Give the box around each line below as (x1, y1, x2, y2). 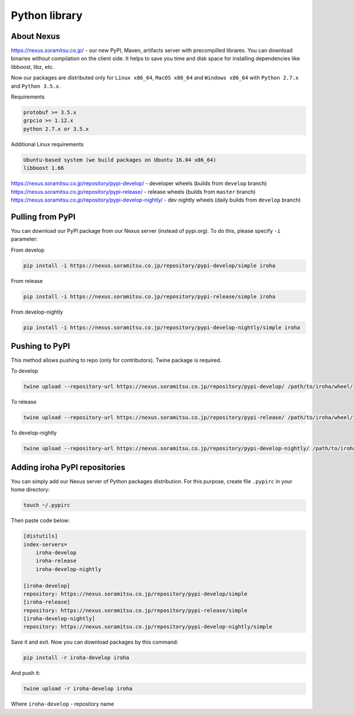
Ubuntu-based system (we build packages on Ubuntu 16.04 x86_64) (23, 156, 217, 163)
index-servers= (23, 541, 67, 548)
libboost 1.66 (23, 165, 64, 172)
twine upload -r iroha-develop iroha (23, 686, 133, 692)
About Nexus (11, 31, 60, 41)
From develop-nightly (11, 308, 63, 315)
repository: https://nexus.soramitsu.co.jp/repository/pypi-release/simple (23, 607, 248, 614)
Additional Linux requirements (11, 140, 84, 147)
